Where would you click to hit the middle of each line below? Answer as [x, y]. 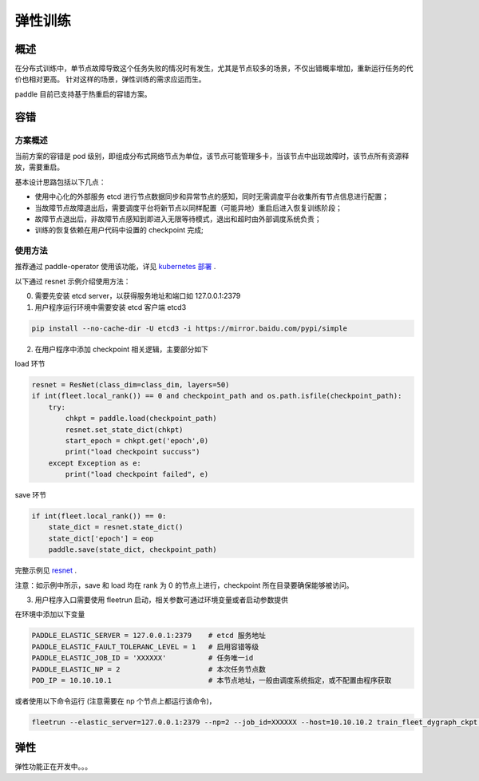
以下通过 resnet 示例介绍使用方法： [73, 281]
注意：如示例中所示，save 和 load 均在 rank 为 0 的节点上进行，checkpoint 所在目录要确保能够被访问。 [184, 585]
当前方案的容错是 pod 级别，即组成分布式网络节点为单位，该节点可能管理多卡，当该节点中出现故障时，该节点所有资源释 [212, 156]
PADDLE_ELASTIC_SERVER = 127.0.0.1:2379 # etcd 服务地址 [149, 636]
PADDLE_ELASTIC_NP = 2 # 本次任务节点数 [149, 669]
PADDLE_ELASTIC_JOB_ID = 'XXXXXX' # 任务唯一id [143, 658]
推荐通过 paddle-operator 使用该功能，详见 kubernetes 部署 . [115, 267]
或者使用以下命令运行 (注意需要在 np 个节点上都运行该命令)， [115, 701]
